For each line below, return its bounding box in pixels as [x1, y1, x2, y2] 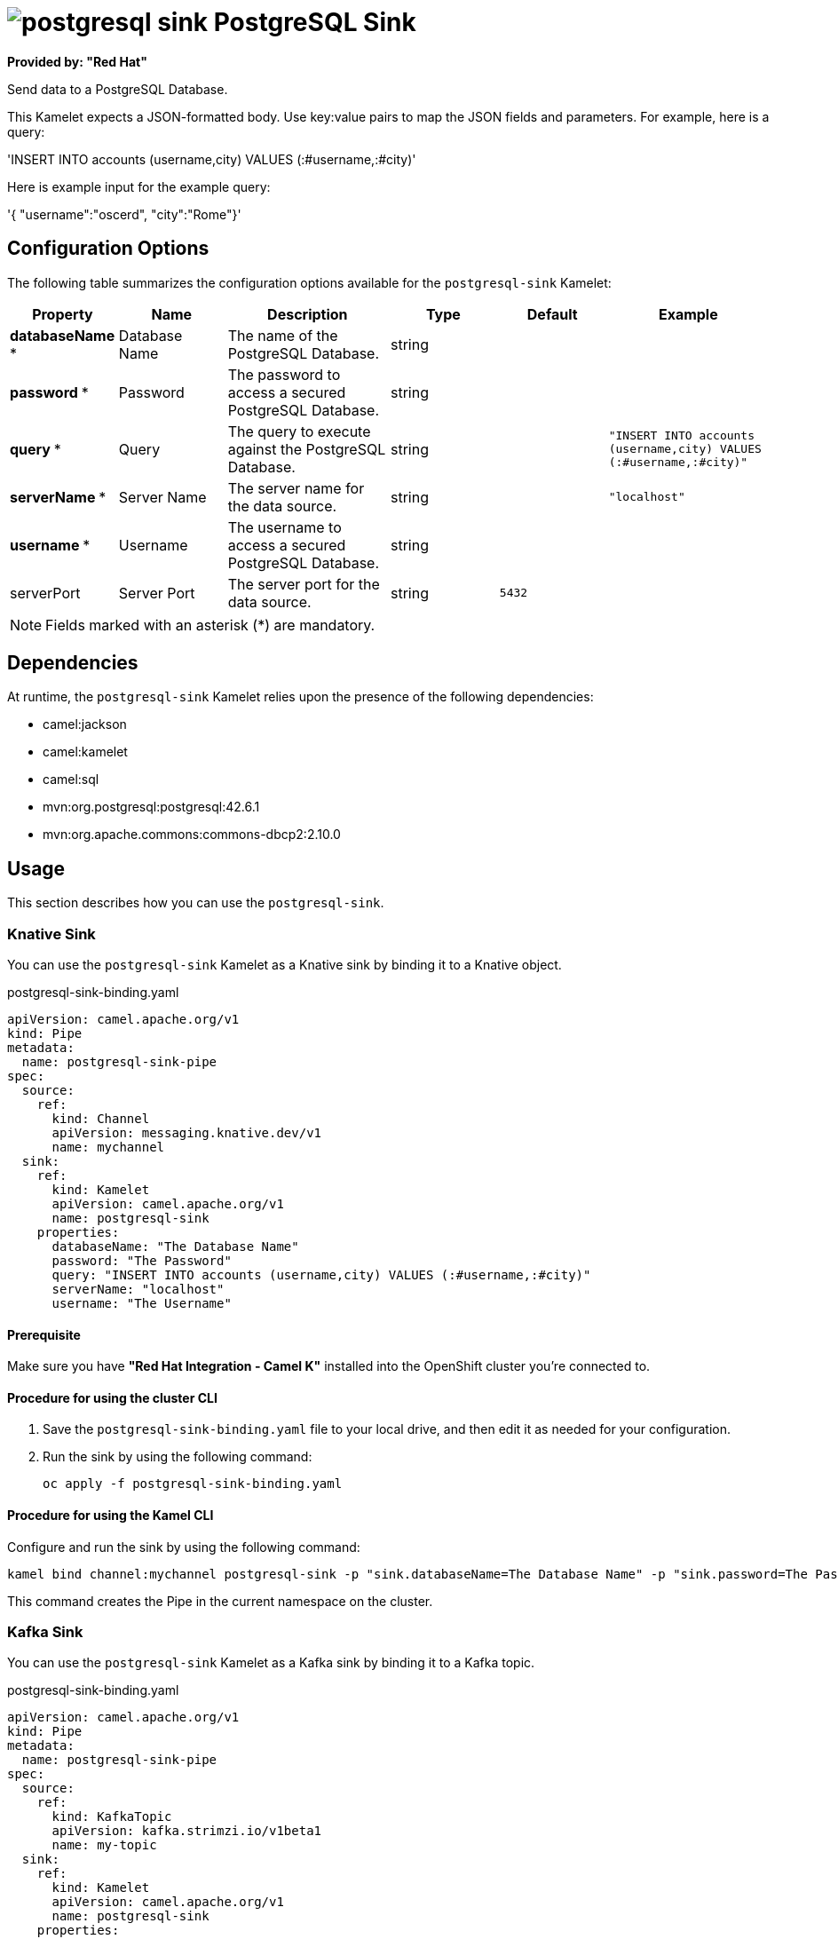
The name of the [227, 326, 338, 344]
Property [32, 305, 93, 323]
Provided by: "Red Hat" [7, 53, 147, 69]
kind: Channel [51, 1112, 150, 1127]
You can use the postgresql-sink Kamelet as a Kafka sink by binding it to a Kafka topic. [7, 1655, 535, 1671]
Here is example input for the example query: [7, 178, 271, 194]
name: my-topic [51, 1838, 157, 1853]
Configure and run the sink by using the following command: [7, 1539, 360, 1555]
